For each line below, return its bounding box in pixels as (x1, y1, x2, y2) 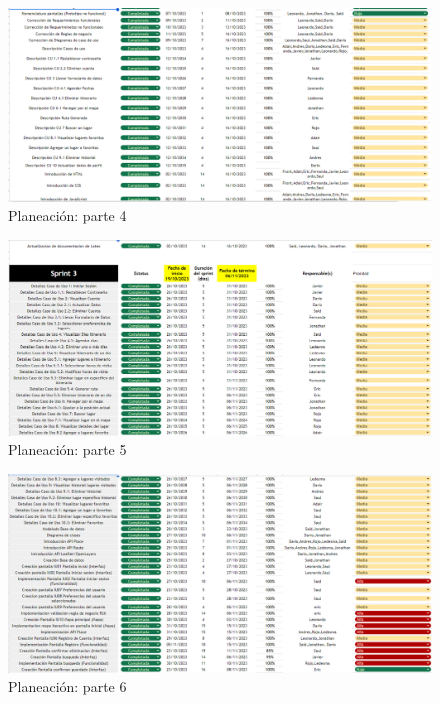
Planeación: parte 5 (8, 439, 127, 460)
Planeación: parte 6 (8, 676, 127, 697)
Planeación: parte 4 (8, 205, 127, 226)
